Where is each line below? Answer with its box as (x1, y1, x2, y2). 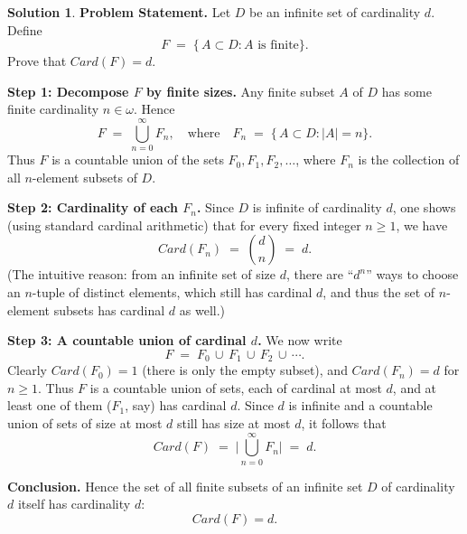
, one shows (392, 198, 456, 217)
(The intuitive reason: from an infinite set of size (7, 265, 276, 284)
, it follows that (301, 414, 387, 433)
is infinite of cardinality (252, 198, 382, 217)
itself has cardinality (17, 494, 131, 513)
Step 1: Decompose (7, 81, 129, 100)
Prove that (7, 52, 67, 70)
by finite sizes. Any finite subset (146, 81, 335, 100)
